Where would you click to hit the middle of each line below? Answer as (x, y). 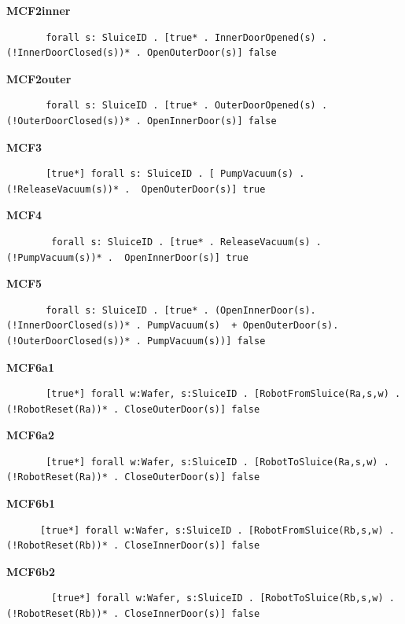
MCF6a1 (30, 367)
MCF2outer (39, 78)
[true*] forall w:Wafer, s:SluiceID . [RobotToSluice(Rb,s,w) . (223, 598)
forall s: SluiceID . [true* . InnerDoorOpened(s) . (187, 37)
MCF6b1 (31, 503)
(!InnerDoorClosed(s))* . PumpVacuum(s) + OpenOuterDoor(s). (173, 326)
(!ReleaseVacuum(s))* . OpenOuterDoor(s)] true (136, 189)
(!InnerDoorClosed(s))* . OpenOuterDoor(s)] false (142, 53)
